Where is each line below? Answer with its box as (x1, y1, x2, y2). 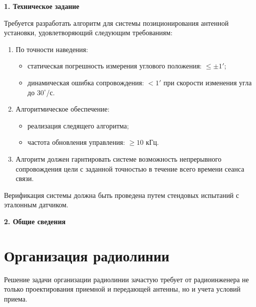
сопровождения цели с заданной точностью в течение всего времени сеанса (15, 163, 245, 174)
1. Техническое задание (4, 1, 79, 11)
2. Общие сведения (4, 216, 66, 226)
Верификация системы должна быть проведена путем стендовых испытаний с (4, 189, 239, 200)
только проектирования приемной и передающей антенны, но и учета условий (4, 284, 241, 294)
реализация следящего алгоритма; (27, 120, 129, 130)
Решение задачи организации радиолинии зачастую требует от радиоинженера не (4, 274, 249, 284)
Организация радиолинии (4, 245, 170, 265)
